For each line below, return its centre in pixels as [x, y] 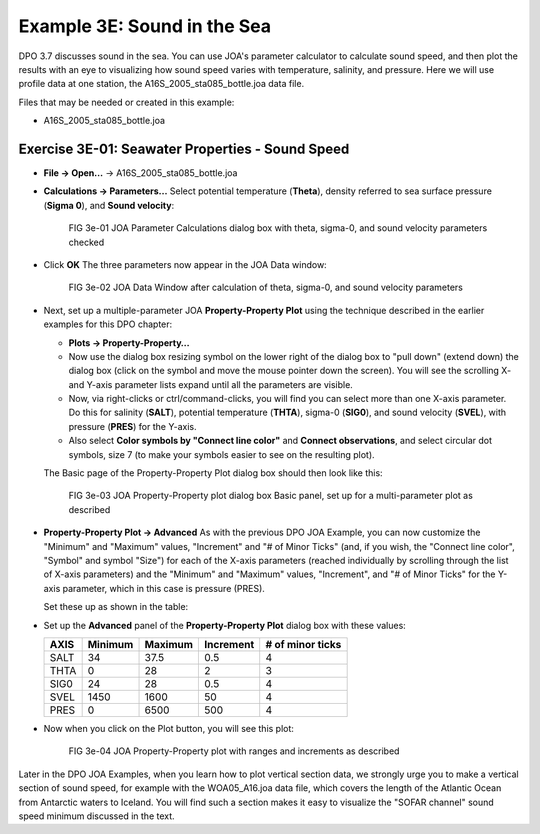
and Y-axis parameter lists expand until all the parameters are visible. [211, 384]
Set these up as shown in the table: [116, 607]
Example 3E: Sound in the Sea [145, 26]
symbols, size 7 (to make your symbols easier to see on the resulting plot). [221, 454]
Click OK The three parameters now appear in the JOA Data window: [185, 264]
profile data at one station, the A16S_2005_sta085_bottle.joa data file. [161, 84]
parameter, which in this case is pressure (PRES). [163, 588]
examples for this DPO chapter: [108, 324]
